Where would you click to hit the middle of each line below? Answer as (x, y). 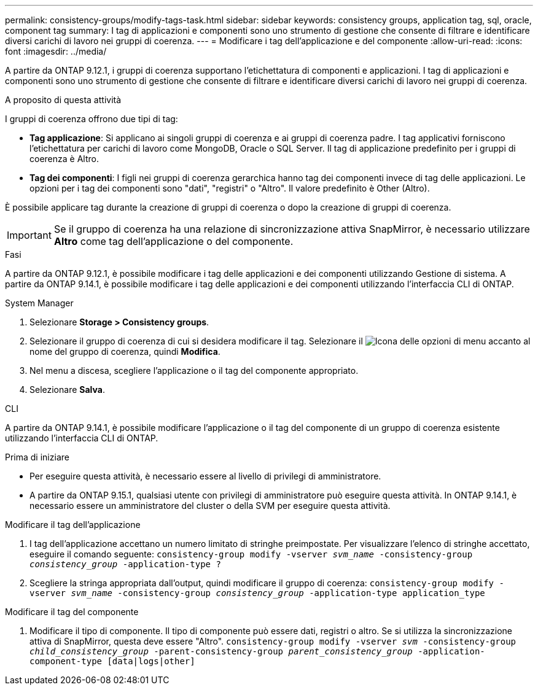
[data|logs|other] (151, 661)
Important (29, 235)
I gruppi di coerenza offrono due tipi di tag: (92, 119)
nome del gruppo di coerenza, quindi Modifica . (125, 351)
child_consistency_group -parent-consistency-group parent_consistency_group (221, 651)
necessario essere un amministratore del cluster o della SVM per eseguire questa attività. (210, 506)
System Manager (39, 303)
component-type (66, 661)
